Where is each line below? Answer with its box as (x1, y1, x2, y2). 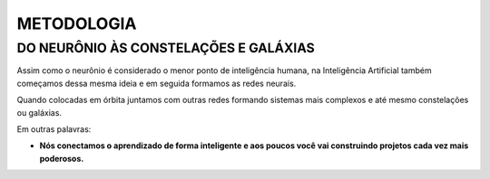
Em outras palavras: (16, 123, 92, 135)
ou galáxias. (16, 107, 63, 118)
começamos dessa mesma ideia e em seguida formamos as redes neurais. (16, 78, 297, 89)
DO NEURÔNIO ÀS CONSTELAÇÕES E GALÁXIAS (16, 40, 315, 56)
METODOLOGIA (16, 14, 137, 33)
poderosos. (39, 153, 84, 164)
